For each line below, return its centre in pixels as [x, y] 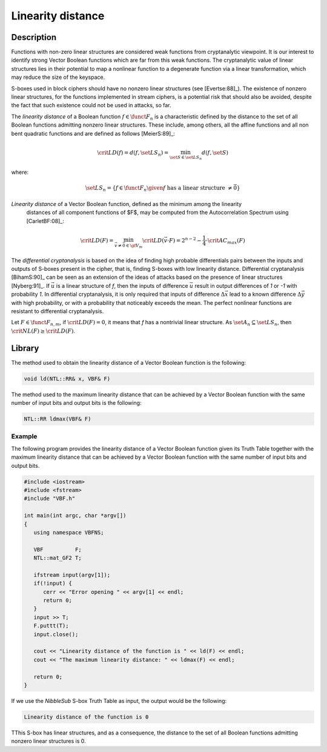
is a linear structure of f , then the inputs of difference [122, 285]
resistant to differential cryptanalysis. [58, 311]
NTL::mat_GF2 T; [58, 558]
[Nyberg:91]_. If [30, 285]
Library [25, 348]
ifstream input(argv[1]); [72, 575]
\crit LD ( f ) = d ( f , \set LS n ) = [133, 153]
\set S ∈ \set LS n [186, 158]
